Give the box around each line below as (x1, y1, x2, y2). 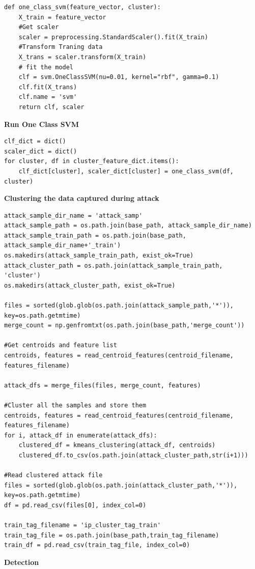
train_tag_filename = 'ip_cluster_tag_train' (4, 522, 161, 529)
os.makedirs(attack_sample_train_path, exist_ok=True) (4, 252, 194, 260)
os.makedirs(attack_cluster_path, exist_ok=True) (4, 281, 176, 289)
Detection (4, 556, 39, 567)
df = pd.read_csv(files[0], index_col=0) (4, 501, 147, 509)
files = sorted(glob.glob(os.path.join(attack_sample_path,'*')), (4, 302, 234, 309)
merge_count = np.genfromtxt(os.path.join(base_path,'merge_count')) (4, 322, 245, 329)
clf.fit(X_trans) (18, 83, 77, 91)
